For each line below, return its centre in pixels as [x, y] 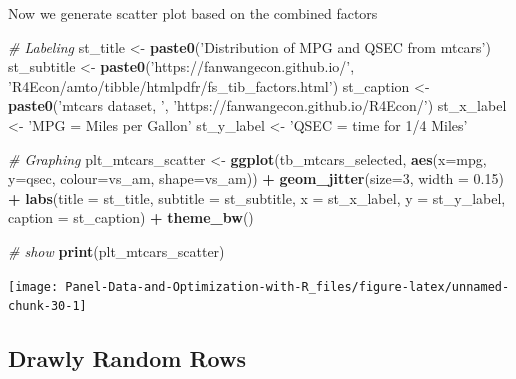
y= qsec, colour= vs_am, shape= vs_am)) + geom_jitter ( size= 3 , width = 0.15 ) [256, 178]
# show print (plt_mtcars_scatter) [116, 250]
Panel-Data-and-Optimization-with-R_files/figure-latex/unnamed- [287, 286]
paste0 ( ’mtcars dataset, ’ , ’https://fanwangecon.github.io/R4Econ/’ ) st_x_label [257, 105]
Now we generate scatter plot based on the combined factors [193, 13]
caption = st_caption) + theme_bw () [131, 217]
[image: [33, 286]
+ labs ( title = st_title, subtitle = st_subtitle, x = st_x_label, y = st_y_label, [257, 197]
